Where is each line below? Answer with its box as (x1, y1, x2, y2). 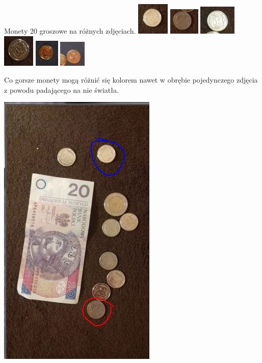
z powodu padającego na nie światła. (4, 84, 119, 95)
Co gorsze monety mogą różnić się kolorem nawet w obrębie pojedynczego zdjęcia (4, 74, 258, 85)
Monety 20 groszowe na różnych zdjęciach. (4, 25, 136, 36)
